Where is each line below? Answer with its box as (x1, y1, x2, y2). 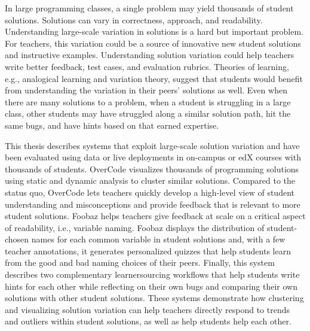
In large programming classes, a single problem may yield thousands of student (5, 2, 294, 14)
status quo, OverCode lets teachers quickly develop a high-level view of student (5, 186, 294, 198)
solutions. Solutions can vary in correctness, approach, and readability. (5, 13, 263, 26)
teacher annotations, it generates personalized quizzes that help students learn (5, 244, 291, 257)
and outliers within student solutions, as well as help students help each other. (5, 315, 291, 327)
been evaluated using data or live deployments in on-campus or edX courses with (5, 151, 301, 163)
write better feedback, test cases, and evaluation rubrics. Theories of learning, (5, 60, 289, 72)
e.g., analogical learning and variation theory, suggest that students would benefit (5, 72, 303, 84)
